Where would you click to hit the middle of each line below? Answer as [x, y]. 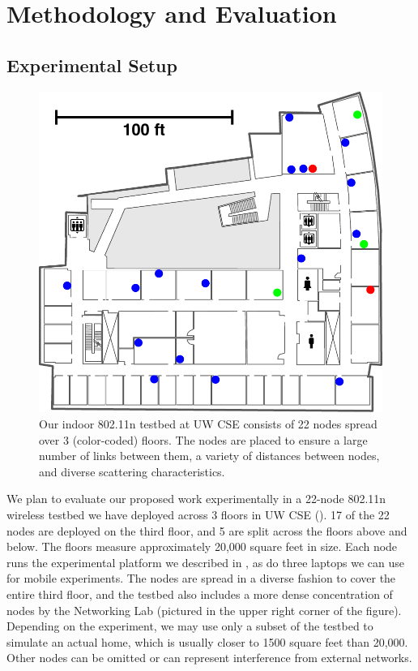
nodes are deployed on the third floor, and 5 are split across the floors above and [207, 530]
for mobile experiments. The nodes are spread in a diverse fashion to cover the [201, 578]
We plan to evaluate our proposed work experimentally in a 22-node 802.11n [196, 499]
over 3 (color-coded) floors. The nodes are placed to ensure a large [203, 439]
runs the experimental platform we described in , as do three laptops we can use [205, 562]
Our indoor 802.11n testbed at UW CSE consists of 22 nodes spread [208, 424]
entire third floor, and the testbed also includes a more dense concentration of [200, 594]
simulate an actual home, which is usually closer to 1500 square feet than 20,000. [207, 641]
